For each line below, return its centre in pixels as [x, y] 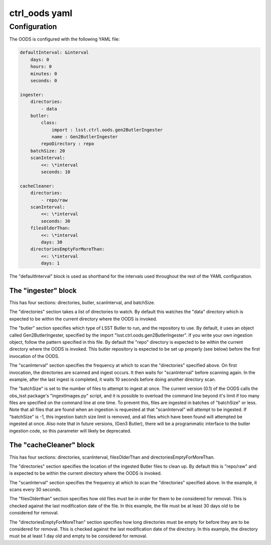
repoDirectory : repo [67, 144]
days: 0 [40, 59]
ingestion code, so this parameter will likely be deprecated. [70, 431]
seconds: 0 [44, 81]
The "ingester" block [43, 290]
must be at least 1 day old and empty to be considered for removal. [78, 536]
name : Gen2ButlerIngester [85, 137]
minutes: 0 [44, 74]
